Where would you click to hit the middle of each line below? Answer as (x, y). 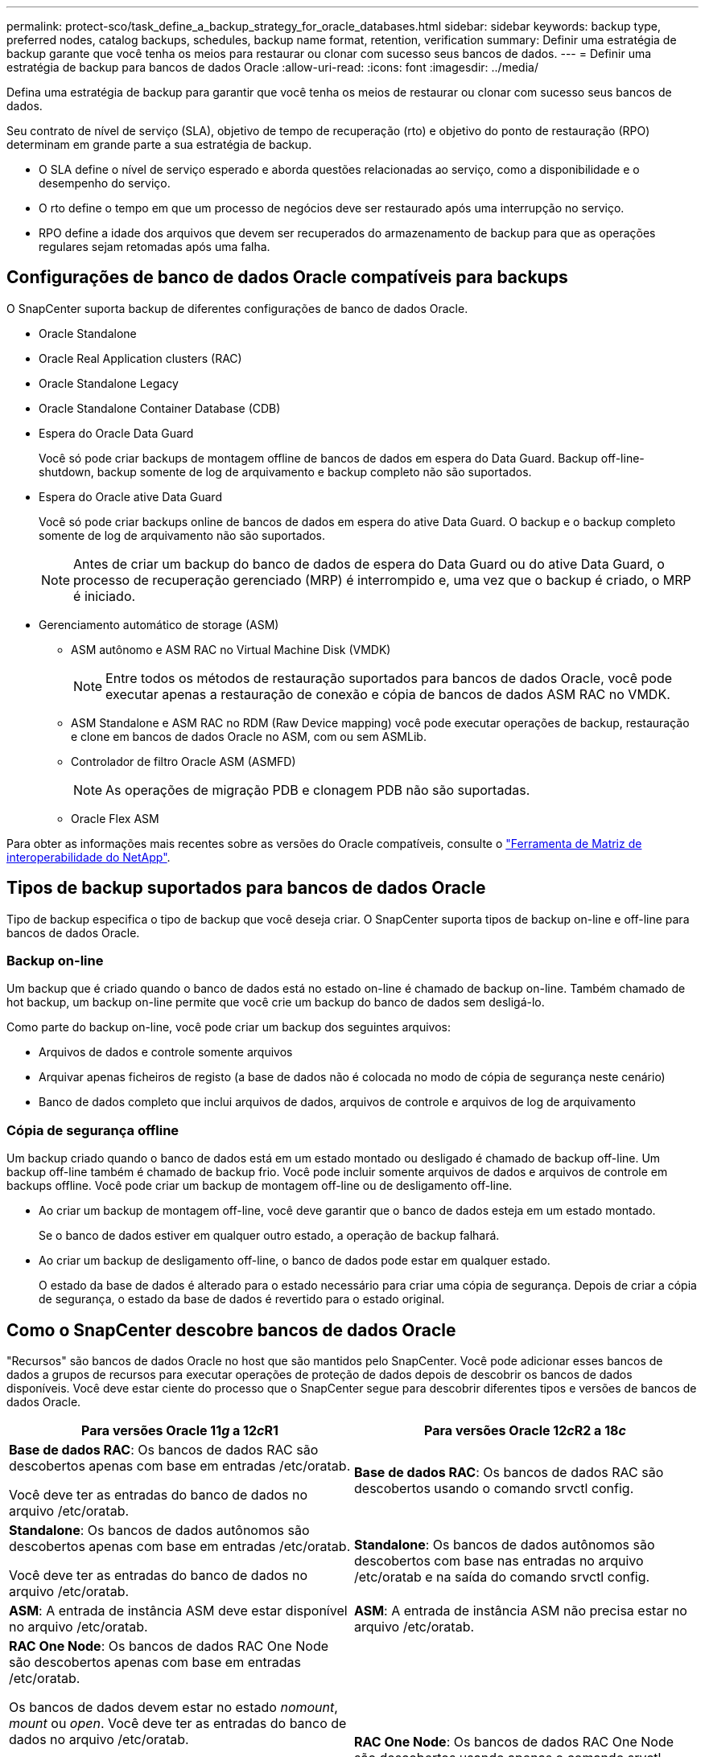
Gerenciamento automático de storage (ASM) (159, 624)
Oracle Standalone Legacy (109, 383)
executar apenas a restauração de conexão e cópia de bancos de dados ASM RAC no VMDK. (388, 694)
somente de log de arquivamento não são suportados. (182, 535)
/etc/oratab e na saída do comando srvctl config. (502, 1577)
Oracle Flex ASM (115, 818)
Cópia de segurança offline (93, 1130)
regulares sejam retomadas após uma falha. (155, 247)
